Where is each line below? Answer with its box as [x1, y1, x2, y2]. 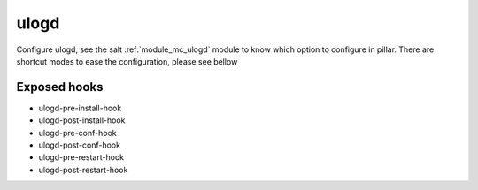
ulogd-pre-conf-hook [38, 127, 117, 138]
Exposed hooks [16, 80, 104, 95]
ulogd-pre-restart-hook [38, 152, 124, 163]
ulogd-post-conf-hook [38, 140, 121, 150]
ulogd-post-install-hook [38, 115, 126, 125]
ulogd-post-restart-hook [38, 164, 128, 175]
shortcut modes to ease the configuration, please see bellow [16, 56, 238, 66]
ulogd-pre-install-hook [38, 103, 122, 113]
